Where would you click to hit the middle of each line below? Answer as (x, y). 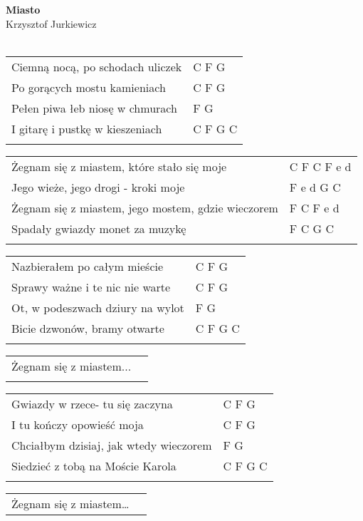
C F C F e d (320, 166)
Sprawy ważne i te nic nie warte (91, 287)
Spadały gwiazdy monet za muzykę (99, 228)
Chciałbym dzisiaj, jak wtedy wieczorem (112, 445)
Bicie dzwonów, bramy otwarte (88, 328)
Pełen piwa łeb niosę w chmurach (94, 108)
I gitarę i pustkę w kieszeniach (87, 128)
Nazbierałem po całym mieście (88, 266)
